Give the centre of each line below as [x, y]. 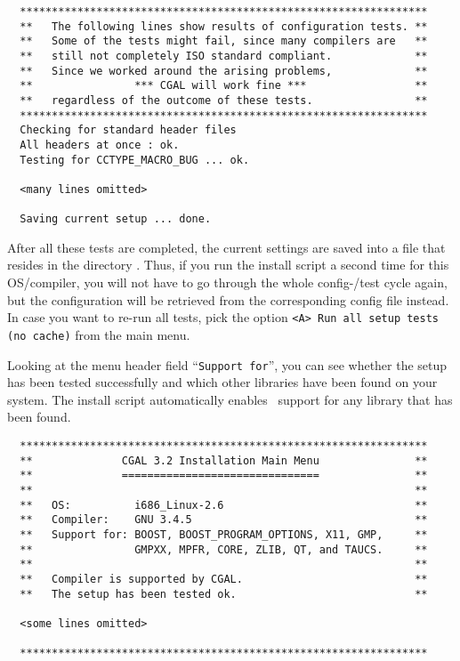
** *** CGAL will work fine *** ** [224, 86]
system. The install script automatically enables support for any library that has [230, 399]
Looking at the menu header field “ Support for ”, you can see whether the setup [227, 364]
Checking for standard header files [128, 130]
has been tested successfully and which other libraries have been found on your [222, 382]
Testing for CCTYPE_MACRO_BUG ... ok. [135, 160]
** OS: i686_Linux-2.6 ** [224, 505]
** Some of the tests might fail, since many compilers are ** [224, 41]
